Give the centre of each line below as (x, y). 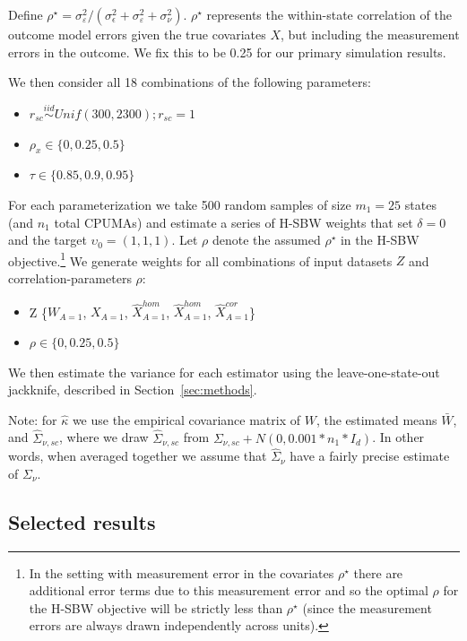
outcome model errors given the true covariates (137, 34)
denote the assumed (267, 240)
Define (26, 14)
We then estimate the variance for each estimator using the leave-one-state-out (224, 372)
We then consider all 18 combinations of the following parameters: (190, 82)
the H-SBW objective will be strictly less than (156, 607)
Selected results (82, 521)
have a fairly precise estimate (370, 456)
